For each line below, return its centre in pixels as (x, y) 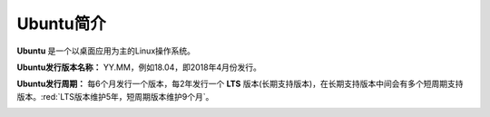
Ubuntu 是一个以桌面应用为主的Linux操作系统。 (106, 51)
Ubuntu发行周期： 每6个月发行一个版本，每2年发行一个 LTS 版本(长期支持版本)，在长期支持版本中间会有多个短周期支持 (240, 84)
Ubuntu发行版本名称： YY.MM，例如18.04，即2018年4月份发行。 (139, 67)
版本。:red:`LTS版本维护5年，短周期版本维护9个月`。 (115, 96)
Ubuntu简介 (61, 24)
